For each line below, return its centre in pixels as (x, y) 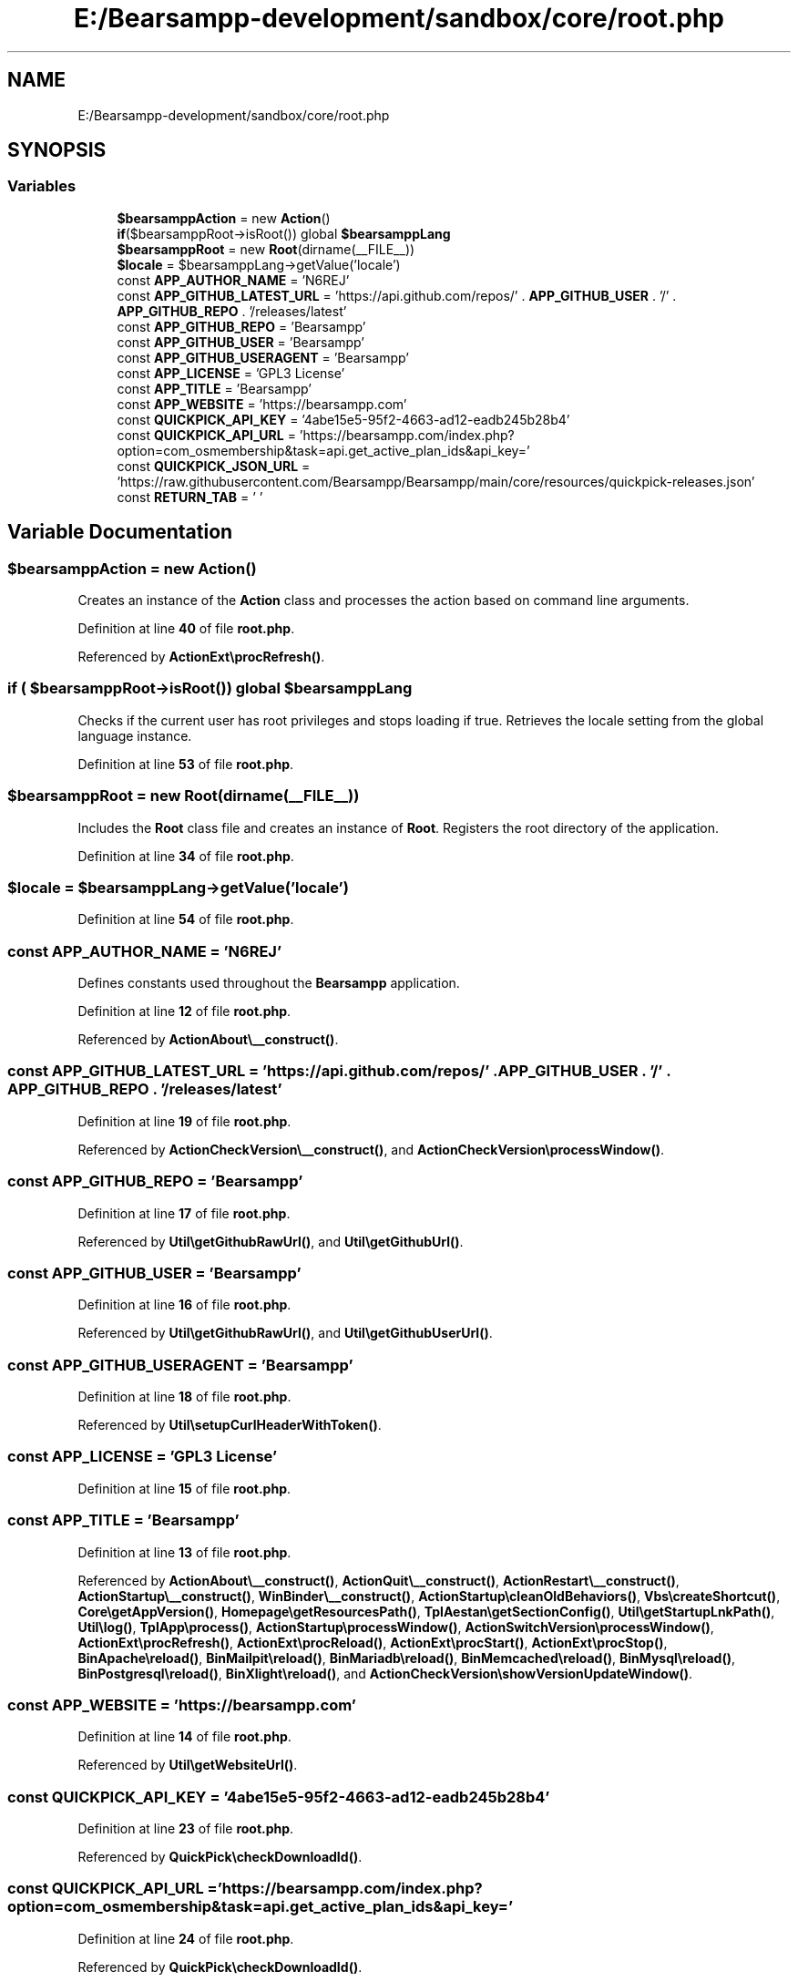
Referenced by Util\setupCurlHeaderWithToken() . (230, 1425)
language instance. (135, 735)
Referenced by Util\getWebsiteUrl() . (188, 1765)
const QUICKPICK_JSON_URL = (214, 466)
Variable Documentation (120, 532)
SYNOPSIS (57, 150)
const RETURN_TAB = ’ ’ (190, 497)
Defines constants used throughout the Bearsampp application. (269, 983)
